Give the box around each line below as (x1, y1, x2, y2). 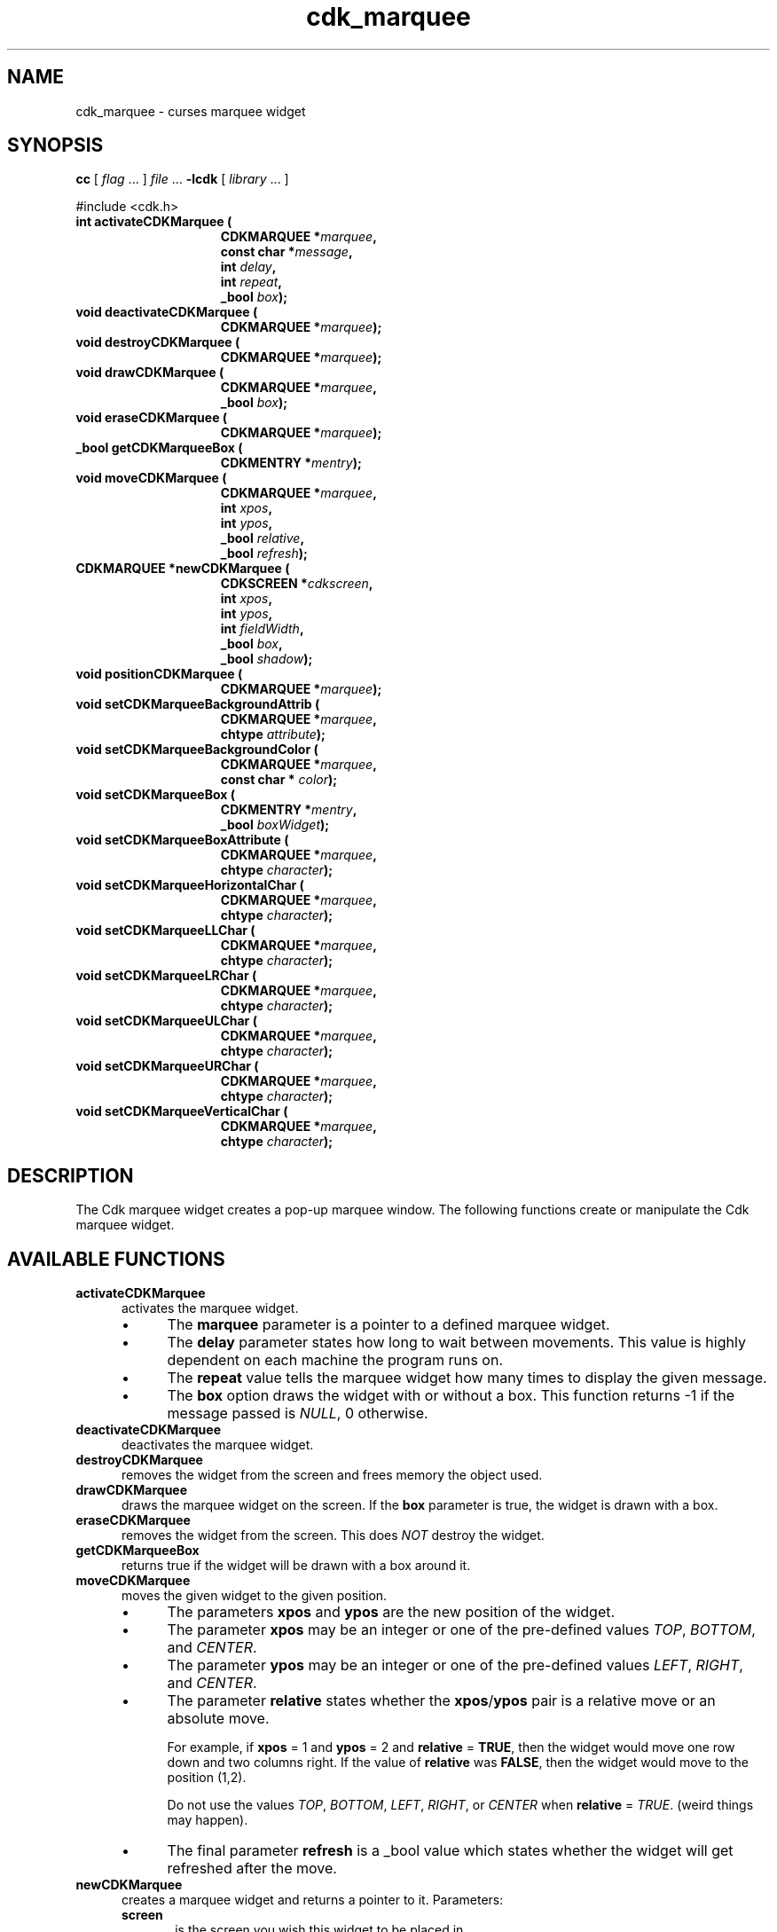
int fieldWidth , (220, 621, 304, 637)
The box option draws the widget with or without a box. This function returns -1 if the (167, 1386, 735, 1405)
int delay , (220, 259, 277, 275)
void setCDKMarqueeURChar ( (75, 1058, 259, 1074)
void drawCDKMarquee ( (75, 365, 224, 381)
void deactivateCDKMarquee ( (75, 304, 258, 320)
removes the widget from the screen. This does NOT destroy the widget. (122, 1528, 545, 1543)
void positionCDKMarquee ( (75, 666, 243, 682)
